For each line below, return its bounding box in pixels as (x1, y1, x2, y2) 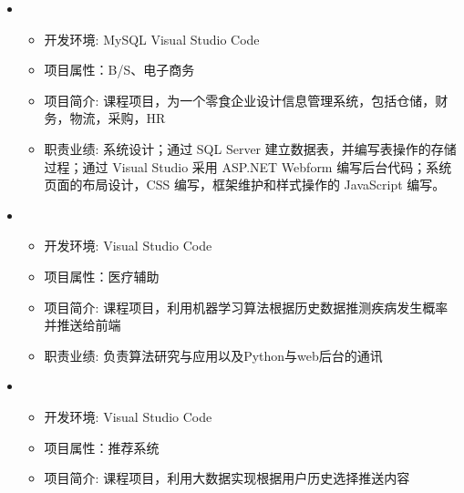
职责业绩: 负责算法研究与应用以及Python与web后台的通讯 (44, 345, 383, 365)
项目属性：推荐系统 (44, 437, 160, 457)
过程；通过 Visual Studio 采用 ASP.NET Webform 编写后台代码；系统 (44, 157, 452, 176)
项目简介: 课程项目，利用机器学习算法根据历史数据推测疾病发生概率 (44, 297, 449, 316)
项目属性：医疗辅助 (44, 266, 160, 285)
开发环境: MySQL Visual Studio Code (44, 29, 260, 48)
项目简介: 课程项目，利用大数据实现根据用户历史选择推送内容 (44, 468, 410, 488)
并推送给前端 (44, 315, 121, 334)
